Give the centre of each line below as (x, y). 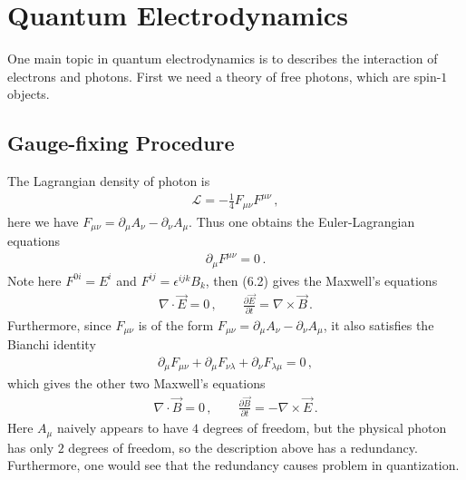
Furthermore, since (59, 324)
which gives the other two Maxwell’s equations (136, 383)
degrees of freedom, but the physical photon (325, 428)
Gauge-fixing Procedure (121, 143)
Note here (34, 280)
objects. (29, 94)
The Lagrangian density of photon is (109, 181)
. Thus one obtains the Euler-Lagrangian (302, 221)
